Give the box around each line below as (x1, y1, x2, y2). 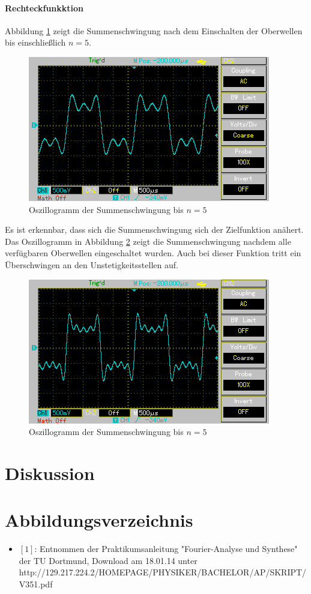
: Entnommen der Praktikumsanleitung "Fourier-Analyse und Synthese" (34, 542, 298, 555)
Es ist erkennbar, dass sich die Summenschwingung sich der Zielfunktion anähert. (5, 223, 304, 236)
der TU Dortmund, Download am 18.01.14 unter (19, 554, 198, 566)
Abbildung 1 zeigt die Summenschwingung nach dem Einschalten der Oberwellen (5, 24, 303, 37)
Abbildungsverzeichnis (5, 508, 193, 532)
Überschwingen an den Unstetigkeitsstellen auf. (5, 258, 178, 271)
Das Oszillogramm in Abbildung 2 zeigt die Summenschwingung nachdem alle (5, 235, 291, 247)
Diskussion (5, 460, 95, 485)
